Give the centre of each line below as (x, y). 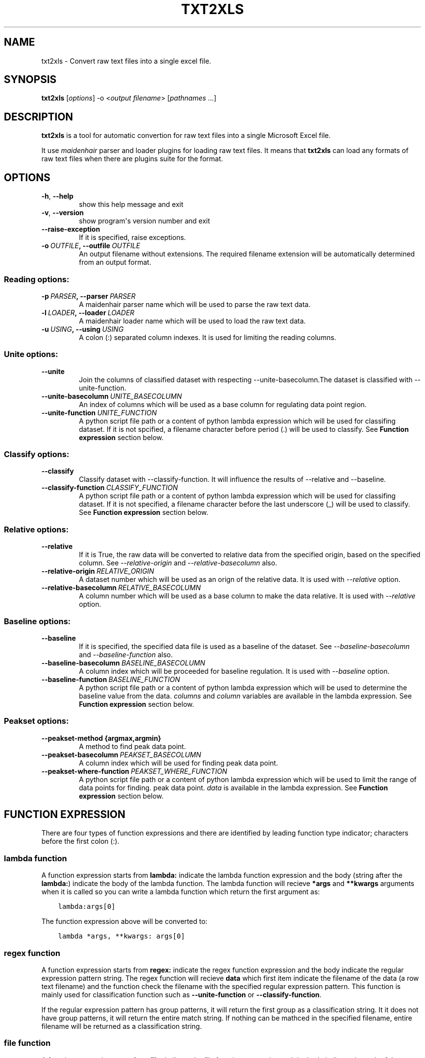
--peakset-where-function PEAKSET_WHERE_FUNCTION (134, 771)
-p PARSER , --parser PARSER (89, 296)
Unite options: (31, 354)
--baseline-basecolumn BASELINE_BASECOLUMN (123, 663)
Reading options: (37, 279)
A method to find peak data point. (132, 746)
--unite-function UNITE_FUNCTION (99, 412)
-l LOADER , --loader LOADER (88, 312)
